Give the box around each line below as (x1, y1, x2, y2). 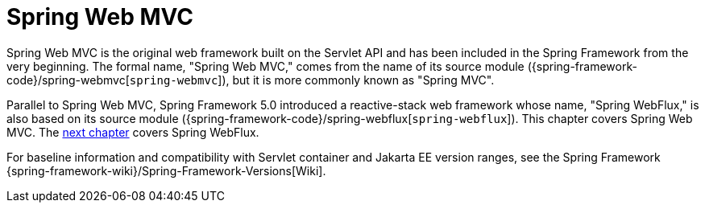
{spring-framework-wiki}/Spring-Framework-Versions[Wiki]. (6, 163, 326, 178)
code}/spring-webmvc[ (6, 72, 130, 87)
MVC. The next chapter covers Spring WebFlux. (6, 125, 259, 139)
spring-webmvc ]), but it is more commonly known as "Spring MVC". (129, 72, 495, 87)
